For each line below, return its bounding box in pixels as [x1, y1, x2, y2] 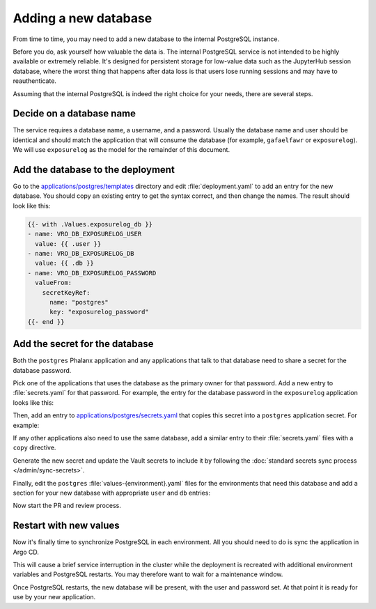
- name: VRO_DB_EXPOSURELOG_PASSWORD [27, 269, 157, 277]
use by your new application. [13, 593, 96, 601]
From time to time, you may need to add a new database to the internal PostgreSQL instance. [13, 35, 280, 43]
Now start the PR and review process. [13, 502, 121, 510]
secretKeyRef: [42, 288, 91, 296]
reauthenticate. [13, 77, 57, 85]
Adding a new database [13, 10, 152, 26]
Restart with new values [13, 520, 120, 532]
